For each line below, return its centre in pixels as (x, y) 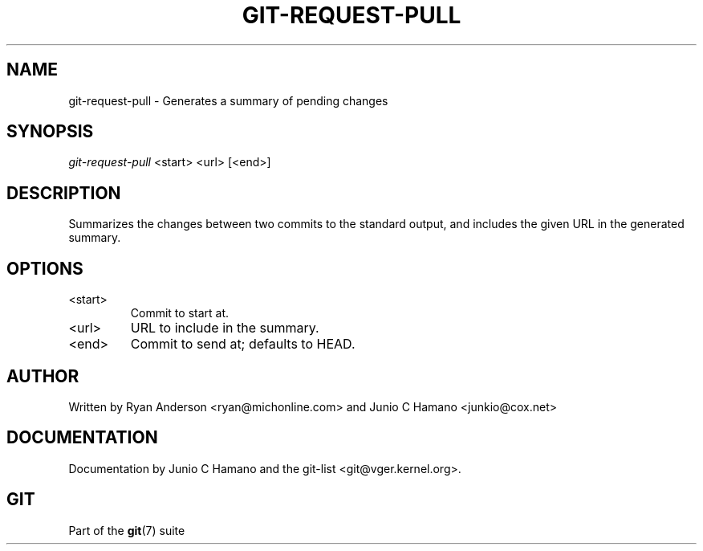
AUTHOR (43, 376)
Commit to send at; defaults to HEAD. (243, 344)
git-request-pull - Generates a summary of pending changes (228, 100)
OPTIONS (45, 268)
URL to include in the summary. (225, 328)
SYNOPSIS (50, 132)
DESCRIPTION (64, 193)
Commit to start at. (180, 313)
